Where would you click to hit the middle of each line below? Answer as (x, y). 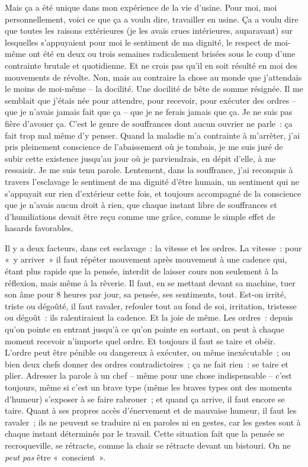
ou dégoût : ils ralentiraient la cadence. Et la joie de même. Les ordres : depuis (149, 317)
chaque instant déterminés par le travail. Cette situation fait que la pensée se (145, 434)
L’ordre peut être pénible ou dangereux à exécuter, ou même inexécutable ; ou (148, 352)
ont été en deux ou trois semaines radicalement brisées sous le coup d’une (162, 54)
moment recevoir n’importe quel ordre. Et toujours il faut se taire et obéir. (140, 340)
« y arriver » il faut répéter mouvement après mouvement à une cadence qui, (146, 259)
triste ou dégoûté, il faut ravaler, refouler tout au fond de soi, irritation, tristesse (151, 306)
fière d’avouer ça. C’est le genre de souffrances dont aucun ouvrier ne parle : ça (149, 123)
